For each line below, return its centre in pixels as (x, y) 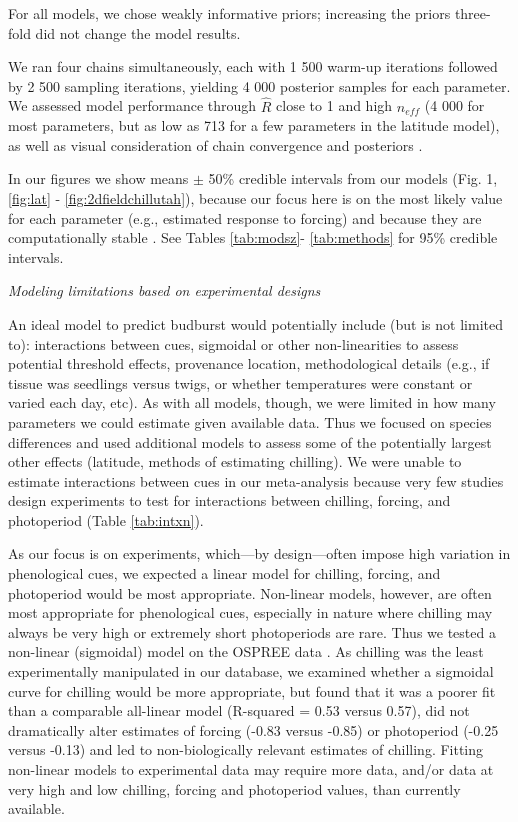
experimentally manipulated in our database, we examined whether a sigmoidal (251, 671)
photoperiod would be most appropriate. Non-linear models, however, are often (250, 592)
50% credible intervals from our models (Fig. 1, (353, 178)
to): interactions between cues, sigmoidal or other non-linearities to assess (233, 343)
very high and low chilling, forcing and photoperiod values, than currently (234, 788)
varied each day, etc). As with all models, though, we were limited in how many (252, 402)
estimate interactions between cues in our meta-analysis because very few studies (256, 480)
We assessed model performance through (132, 105)
